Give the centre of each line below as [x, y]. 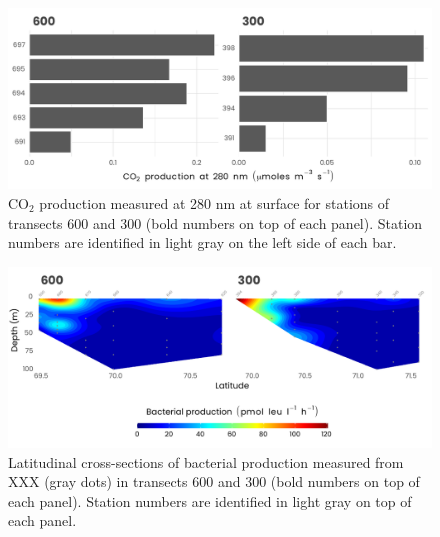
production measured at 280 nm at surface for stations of [214, 202]
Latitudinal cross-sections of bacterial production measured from [206, 461]
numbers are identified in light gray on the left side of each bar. [202, 242]
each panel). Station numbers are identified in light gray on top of [210, 500]
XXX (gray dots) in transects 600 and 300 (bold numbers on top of [214, 481]
